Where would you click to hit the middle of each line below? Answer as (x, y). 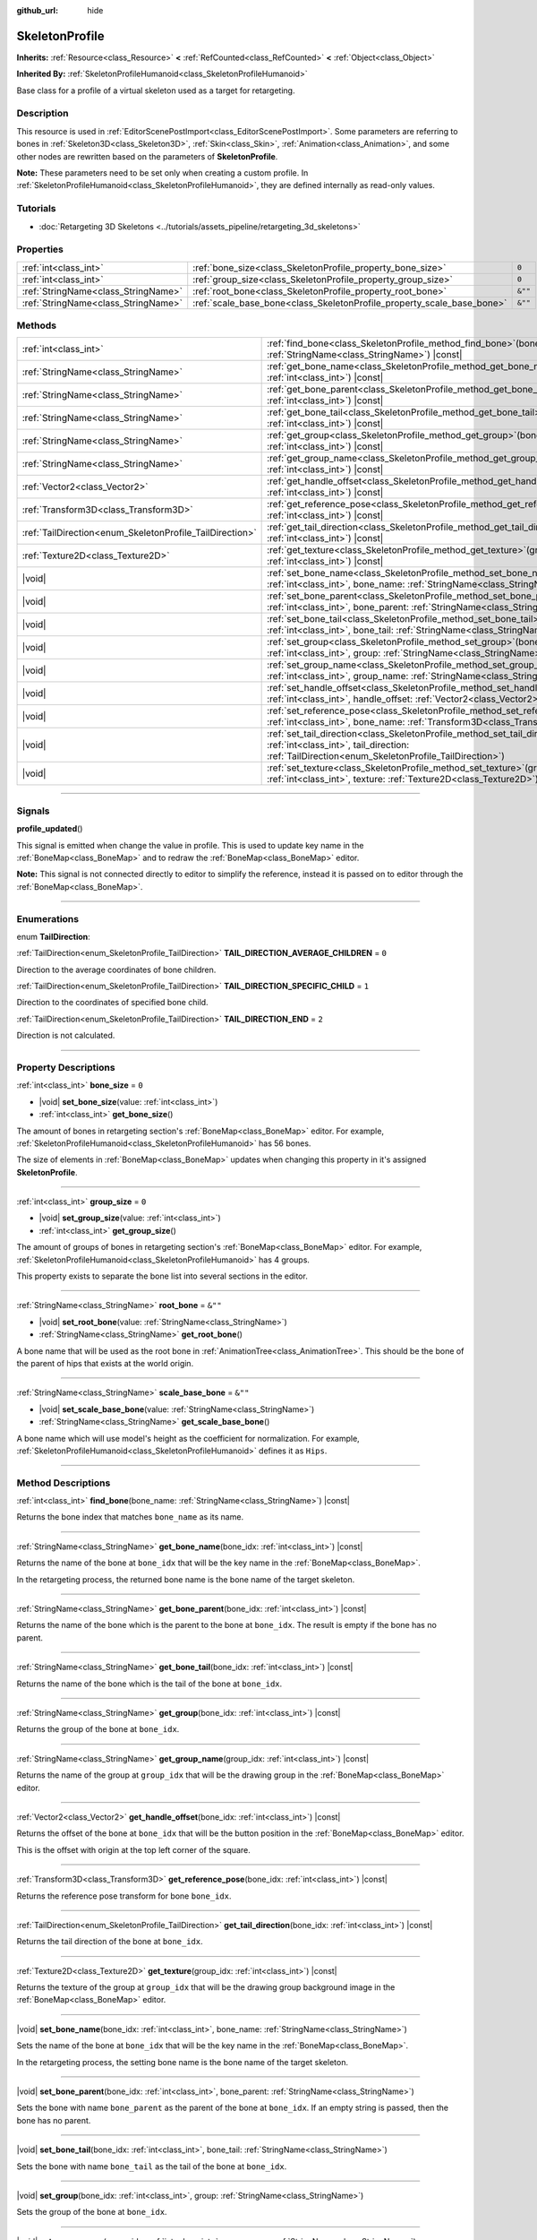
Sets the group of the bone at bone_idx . (92, 2212)
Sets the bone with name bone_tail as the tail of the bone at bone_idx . (152, 2166)
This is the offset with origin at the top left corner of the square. (133, 1849)
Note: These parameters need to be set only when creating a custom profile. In (162, 173)
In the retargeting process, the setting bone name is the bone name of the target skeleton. (183, 2062)
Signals (33, 811)
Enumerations (48, 918)
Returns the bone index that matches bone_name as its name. (130, 1517)
